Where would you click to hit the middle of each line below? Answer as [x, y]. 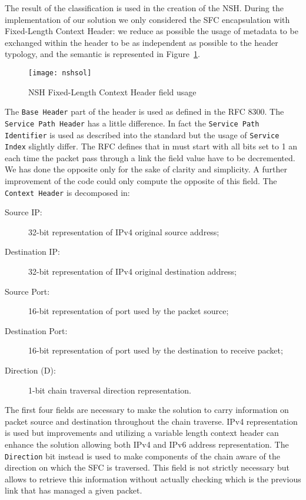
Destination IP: [32, 251]
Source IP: [24, 212]
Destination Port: [36, 330]
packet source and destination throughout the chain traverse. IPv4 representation [151, 421]
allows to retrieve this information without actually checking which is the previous [153, 479]
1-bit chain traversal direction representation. [110, 390]
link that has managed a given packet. [74, 490]
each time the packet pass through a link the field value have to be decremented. [150, 157]
